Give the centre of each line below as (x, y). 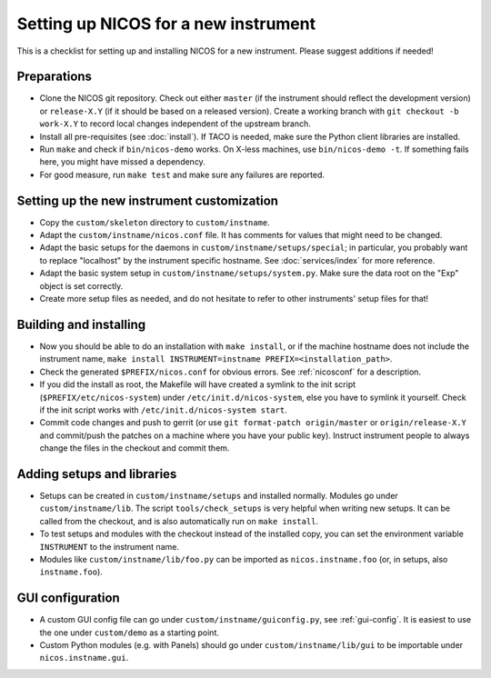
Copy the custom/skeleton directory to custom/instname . (155, 222)
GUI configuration (68, 598)
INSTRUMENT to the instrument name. (109, 546)
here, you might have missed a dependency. (123, 162)
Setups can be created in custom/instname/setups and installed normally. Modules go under (219, 495)
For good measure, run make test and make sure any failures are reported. (182, 174)
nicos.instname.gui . (84, 658)
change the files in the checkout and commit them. (135, 448)
